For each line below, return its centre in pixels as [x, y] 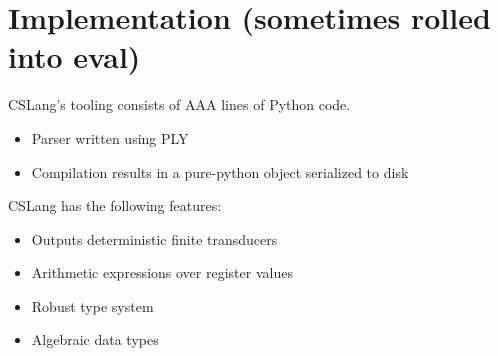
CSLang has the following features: [115, 205]
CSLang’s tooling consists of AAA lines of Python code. [179, 104]
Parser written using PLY [110, 137]
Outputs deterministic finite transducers [154, 238]
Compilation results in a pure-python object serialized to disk [220, 171]
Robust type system [92, 305]
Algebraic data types [95, 339]
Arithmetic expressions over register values [162, 272]
